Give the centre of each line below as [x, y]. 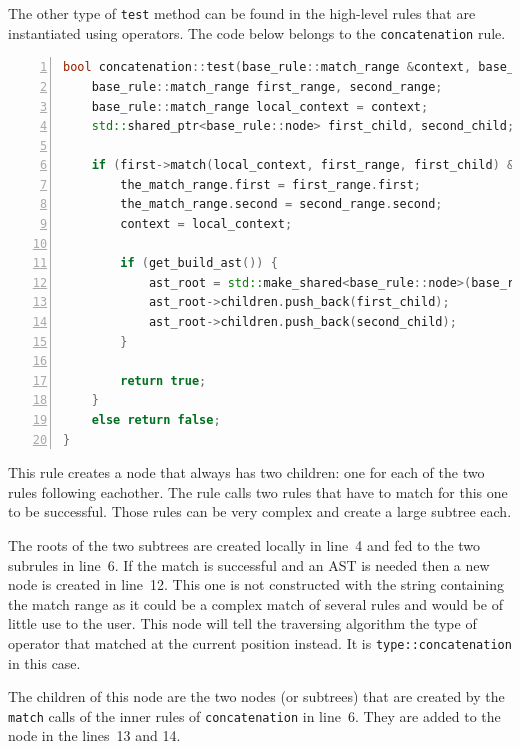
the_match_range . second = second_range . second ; [281, 204]
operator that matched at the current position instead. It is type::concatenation [260, 642]
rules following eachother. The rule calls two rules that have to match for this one [258, 491]
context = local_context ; [206, 224]
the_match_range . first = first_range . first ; [270, 184]
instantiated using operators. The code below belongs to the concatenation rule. [257, 32]
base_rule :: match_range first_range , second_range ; [267, 86]
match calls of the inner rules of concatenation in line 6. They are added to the [254, 715]
